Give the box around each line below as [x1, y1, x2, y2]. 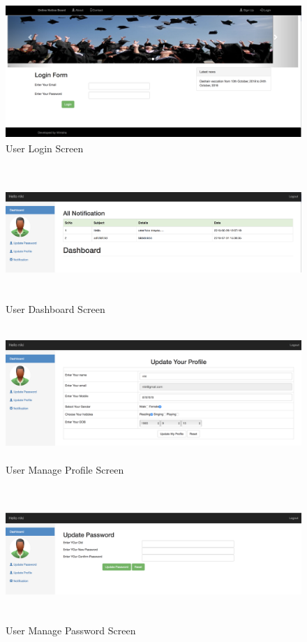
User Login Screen [6, 140, 84, 155]
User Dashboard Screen [6, 301, 105, 316]
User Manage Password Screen [6, 623, 136, 638]
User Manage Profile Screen [6, 462, 124, 476]
